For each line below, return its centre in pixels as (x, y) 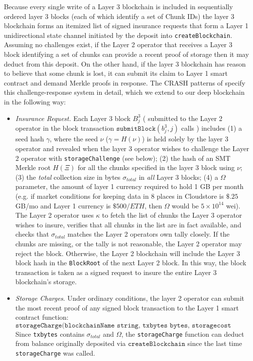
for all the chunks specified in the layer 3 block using (156, 167)
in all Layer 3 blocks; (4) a (179, 177)
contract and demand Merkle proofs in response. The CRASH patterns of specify (125, 82)
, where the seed (74, 139)
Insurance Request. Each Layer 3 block (73, 118)
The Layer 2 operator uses (54, 215)
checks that (32, 234)
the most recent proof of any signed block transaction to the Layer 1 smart (127, 307)
